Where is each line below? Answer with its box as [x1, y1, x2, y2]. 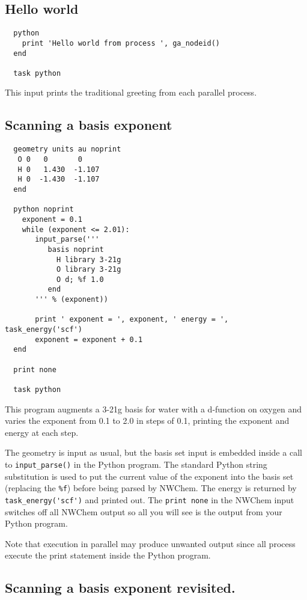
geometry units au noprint [13, 145, 121, 154]
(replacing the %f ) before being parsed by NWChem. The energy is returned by [5, 482, 297, 494]
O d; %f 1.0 [56, 275, 104, 284]
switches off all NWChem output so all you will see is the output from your [5, 505, 282, 518]
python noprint [13, 205, 74, 214]
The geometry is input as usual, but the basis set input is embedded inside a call [5, 446, 302, 459]
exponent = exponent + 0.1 [35, 335, 143, 344]
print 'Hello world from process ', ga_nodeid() [22, 38, 220, 47]
